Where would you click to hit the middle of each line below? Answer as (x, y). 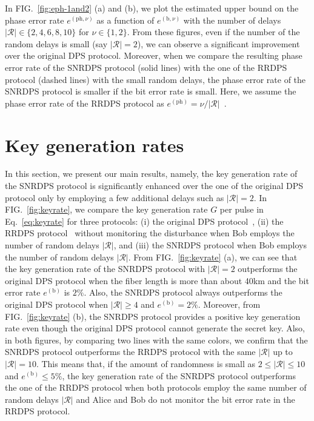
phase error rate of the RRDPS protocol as (85, 103)
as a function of (125, 20)
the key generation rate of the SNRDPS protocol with (105, 269)
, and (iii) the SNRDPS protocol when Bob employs (210, 245)
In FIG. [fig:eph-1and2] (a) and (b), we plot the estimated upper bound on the (152, 8)
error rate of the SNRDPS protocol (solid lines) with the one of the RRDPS (146, 67)
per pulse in (242, 209)
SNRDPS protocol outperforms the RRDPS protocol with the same (130, 352)
